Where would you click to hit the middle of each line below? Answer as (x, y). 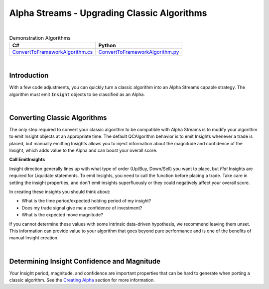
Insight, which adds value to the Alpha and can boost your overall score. (83, 150)
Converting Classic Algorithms (58, 118)
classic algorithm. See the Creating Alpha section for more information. (82, 280)
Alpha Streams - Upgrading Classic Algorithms (108, 13)
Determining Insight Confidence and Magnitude (85, 261)
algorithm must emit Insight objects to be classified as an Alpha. (77, 94)
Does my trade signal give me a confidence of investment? (82, 208)
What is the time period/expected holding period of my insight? (86, 201)
